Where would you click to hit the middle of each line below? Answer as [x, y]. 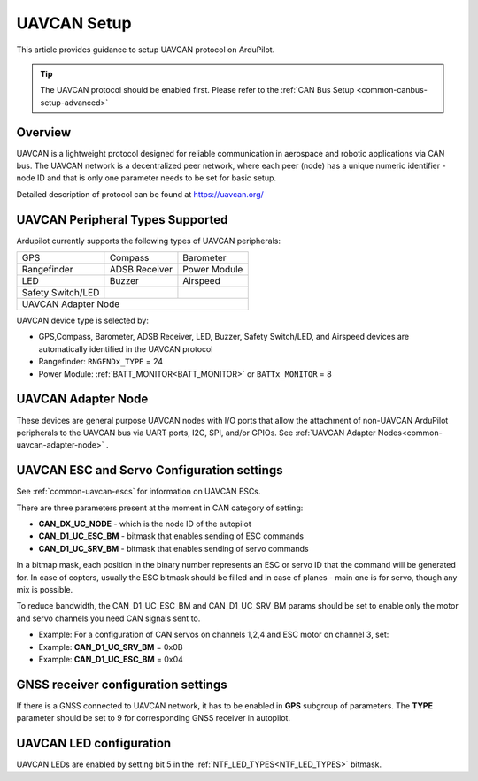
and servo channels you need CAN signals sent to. [108, 618]
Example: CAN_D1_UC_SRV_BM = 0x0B [111, 647]
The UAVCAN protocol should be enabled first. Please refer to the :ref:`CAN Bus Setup [197, 90]
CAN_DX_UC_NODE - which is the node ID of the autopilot [145, 524]
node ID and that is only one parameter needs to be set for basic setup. [146, 178]
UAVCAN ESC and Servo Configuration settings [150, 470]
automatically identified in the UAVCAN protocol [126, 348]
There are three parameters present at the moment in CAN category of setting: [160, 508]
